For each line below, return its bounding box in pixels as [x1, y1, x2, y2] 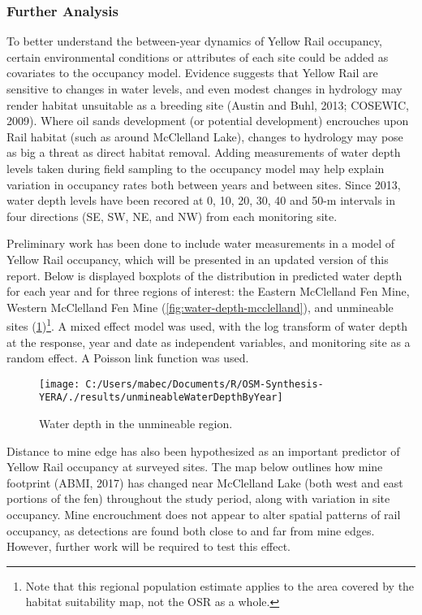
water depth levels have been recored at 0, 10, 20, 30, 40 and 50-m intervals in [6, 192, 395, 209]
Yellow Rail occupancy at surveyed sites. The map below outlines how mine [6, 458, 383, 475]
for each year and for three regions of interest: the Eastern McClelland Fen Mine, [6, 283, 410, 300]
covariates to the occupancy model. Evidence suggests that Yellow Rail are [6, 64, 378, 81]
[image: [39, 378, 80, 390]
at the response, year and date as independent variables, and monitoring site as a [6, 333, 411, 350]
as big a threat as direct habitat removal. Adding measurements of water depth [6, 144, 401, 161]
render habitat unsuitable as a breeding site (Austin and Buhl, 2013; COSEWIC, [6, 96, 409, 113]
